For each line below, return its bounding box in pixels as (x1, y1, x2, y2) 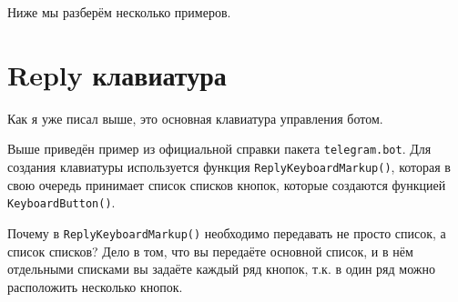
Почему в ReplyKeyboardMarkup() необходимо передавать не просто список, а (7, 223, 446, 242)
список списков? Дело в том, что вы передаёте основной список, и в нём (7, 241, 413, 260)
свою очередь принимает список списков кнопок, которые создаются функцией (7, 175, 446, 194)
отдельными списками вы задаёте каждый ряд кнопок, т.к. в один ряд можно (7, 259, 435, 278)
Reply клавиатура (7, 55, 227, 93)
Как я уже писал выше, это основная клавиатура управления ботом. (7, 108, 383, 127)
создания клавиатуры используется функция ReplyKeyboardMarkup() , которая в (7, 156, 451, 176)
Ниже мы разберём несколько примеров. (7, 3, 231, 21)
